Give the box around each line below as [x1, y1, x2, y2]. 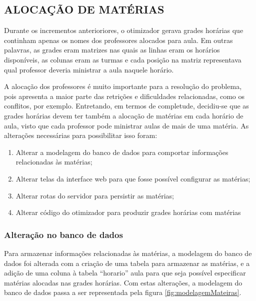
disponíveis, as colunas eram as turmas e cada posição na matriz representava [4, 54, 241, 64]
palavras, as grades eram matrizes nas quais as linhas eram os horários [4, 44, 220, 55]
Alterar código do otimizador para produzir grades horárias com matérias [15, 207, 241, 217]
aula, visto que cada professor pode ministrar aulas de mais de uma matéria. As [4, 120, 249, 130]
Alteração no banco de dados [4, 228, 123, 240]
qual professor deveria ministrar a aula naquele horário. [4, 64, 174, 74]
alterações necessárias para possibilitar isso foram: [4, 130, 157, 140]
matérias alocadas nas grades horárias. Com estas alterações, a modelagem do [4, 277, 242, 287]
